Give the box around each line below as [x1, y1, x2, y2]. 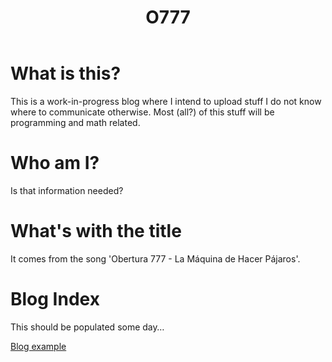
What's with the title [10, 220, 182, 243]
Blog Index [10, 288, 100, 310]
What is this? [10, 62, 122, 85]
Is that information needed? [10, 184, 124, 196]
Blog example [10, 340, 67, 352]
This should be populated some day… [10, 321, 165, 333]
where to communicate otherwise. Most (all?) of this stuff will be [10, 106, 275, 118]
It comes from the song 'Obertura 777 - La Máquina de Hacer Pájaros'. [10, 252, 301, 265]
